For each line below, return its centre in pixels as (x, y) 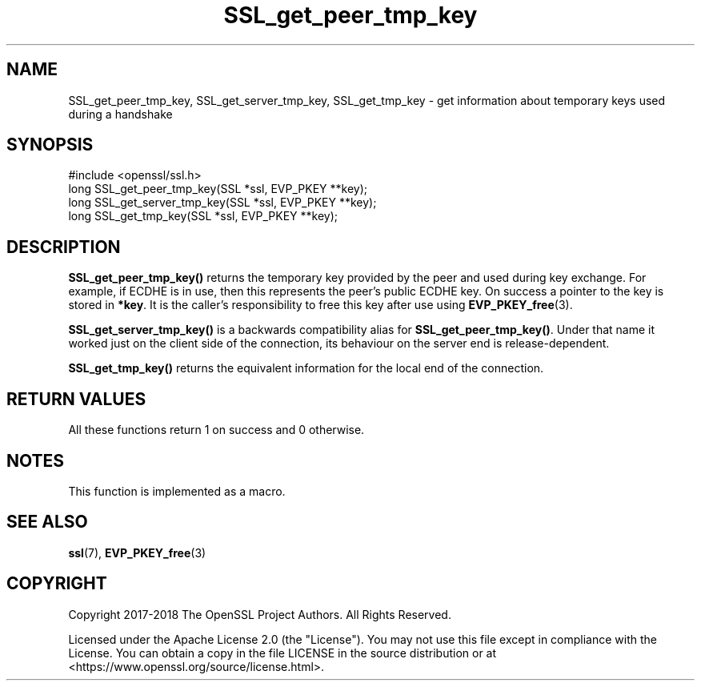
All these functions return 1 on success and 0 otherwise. (216, 430)
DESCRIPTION (64, 247)
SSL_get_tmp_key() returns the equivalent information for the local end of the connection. (306, 368)
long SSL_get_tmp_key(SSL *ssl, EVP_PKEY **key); (203, 216)
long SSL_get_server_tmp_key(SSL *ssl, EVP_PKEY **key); (222, 203)
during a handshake (120, 114)
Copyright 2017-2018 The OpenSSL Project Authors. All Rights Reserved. (260, 614)
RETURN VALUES (76, 399)
